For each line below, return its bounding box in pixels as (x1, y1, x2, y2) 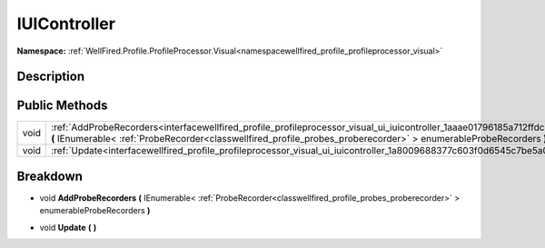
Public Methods (16, 98, 108, 114)
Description (16, 69, 85, 84)
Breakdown (16, 168, 84, 184)
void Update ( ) (39, 222, 97, 233)
